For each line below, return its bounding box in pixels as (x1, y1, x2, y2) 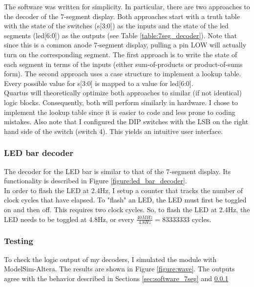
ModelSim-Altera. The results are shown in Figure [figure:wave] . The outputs (4, 264, 235, 274)
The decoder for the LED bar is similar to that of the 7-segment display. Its (4, 166, 231, 176)
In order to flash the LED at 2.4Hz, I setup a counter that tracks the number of (4, 185, 243, 195)
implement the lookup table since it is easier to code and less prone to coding (4, 107, 235, 117)
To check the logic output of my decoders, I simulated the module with (4, 254, 217, 264)
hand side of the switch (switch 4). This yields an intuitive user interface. (4, 126, 223, 136)
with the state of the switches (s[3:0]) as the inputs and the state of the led (4, 21, 229, 31)
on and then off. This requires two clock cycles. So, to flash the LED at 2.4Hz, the (4, 204, 250, 214)
